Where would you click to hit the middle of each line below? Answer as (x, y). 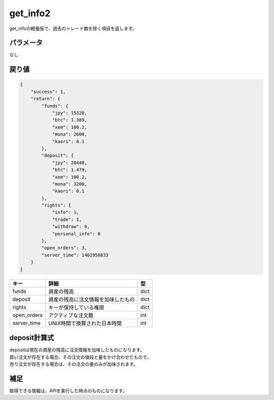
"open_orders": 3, (64, 248)
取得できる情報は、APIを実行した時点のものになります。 (68, 390)
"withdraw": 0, (71, 227)
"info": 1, (66, 212)
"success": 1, (48, 92)
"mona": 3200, (70, 184)
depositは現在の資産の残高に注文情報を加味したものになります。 (77, 350)
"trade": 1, (67, 219)
